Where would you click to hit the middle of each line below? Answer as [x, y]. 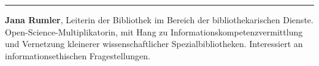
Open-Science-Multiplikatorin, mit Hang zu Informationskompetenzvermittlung [154, 31]
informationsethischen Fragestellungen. [78, 55]
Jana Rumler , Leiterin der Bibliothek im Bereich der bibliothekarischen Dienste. [159, 20]
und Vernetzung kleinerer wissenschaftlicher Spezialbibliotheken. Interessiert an [154, 44]
